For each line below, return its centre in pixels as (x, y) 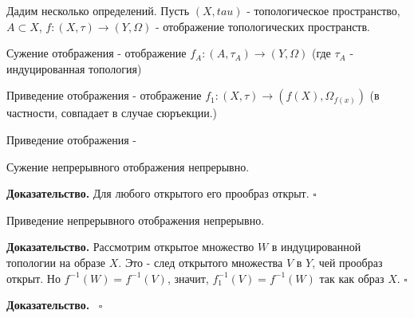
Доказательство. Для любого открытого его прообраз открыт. (158, 193)
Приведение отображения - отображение (104, 95)
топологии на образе (56, 262)
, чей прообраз (347, 262)
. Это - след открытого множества (201, 262)
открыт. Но (34, 278)
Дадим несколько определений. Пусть (98, 10)
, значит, (188, 278)
